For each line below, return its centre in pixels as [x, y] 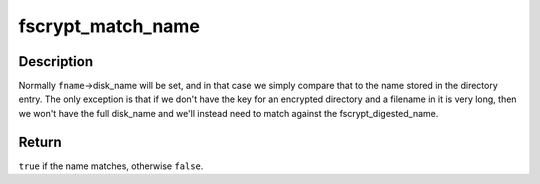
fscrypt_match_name [109, 26]
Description [56, 61]
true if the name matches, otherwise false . [111, 166]
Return [40, 141]
